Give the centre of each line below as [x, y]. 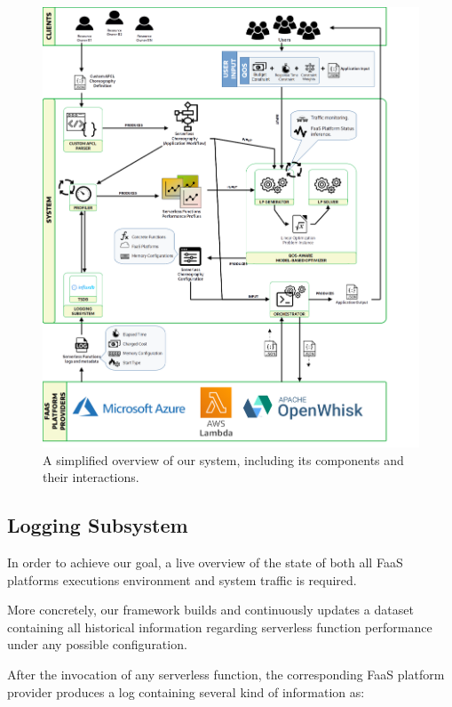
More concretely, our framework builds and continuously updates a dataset [210, 610]
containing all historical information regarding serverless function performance [220, 627]
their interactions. [91, 477]
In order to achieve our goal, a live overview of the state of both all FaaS [205, 562]
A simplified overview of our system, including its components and [223, 459]
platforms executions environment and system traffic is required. [182, 579]
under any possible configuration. [97, 644]
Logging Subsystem [98, 525]
